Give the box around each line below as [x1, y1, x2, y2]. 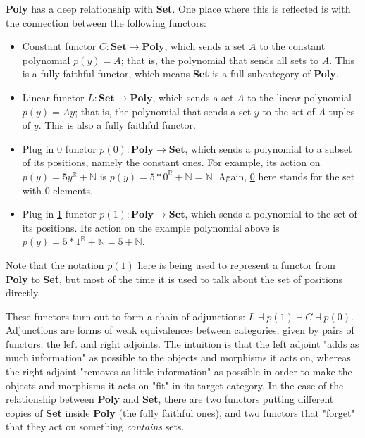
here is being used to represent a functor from [137, 257, 335, 272]
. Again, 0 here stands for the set [212, 168, 355, 183]
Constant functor [22, 39, 97, 54]
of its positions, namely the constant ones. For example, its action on [22, 155, 321, 170]
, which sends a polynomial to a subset [185, 141, 352, 156]
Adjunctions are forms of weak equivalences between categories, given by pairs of [6, 323, 354, 337]
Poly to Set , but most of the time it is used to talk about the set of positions [6, 271, 343, 286]
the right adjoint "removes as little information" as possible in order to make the [6, 364, 352, 379]
